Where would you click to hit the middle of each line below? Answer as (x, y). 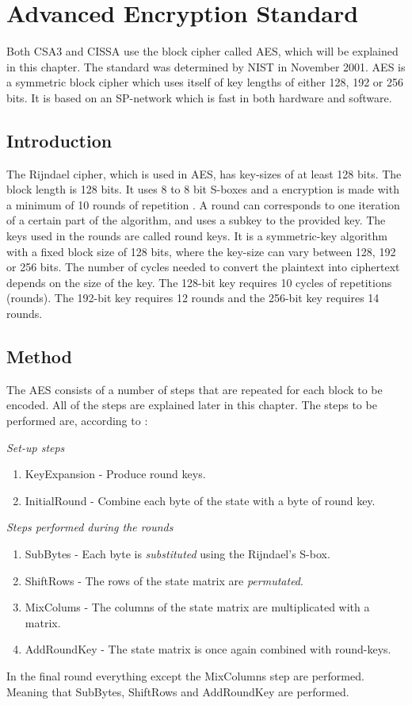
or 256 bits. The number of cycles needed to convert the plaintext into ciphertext (203, 267)
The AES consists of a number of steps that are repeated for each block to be (195, 389)
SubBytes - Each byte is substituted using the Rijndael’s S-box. (177, 554)
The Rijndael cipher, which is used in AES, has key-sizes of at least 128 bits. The (204, 173)
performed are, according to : (77, 421)
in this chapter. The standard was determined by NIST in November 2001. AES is (206, 66)
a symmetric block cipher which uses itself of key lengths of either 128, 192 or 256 (205, 82)
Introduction (59, 140)
